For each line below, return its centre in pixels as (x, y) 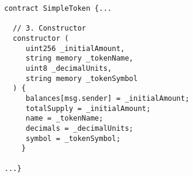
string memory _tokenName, (79, 58)
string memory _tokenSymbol (81, 78)
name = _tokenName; (64, 118)
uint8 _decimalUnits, (69, 68)
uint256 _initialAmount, (75, 48)
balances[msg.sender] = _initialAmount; (107, 98)
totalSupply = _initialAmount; (88, 108)
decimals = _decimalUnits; (79, 128)
